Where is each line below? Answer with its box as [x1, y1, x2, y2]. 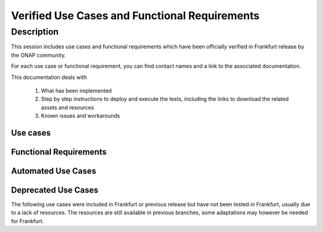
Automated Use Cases [11, 166, 97, 176]
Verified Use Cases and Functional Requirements [11, 9, 260, 22]
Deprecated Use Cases [11, 185, 99, 195]
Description [11, 26, 59, 37]
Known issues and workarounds [41, 112, 120, 120]
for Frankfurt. [11, 217, 44, 224]
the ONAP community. [11, 51, 66, 59]
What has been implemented [41, 87, 112, 94]
